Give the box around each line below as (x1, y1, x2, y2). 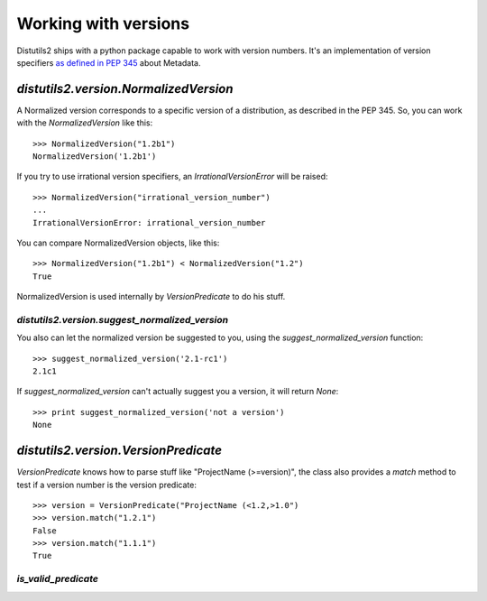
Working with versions (16, 14, 189, 33)
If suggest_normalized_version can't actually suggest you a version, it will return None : (16, 386, 339, 397)
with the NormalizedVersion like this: (16, 117, 153, 128)
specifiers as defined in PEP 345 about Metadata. (16, 57, 201, 68)
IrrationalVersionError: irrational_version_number (32, 217, 266, 227)
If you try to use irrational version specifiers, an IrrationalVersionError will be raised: (16, 171, 328, 182)
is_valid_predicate (16, 573, 99, 586)
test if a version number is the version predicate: (16, 479, 198, 490)
